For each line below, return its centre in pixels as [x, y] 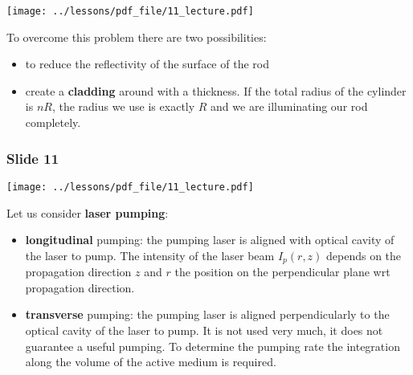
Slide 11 [33, 158]
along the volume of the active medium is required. [151, 362]
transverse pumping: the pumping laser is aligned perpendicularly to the [207, 314]
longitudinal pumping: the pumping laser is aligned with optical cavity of [210, 240]
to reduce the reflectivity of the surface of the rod [147, 64]
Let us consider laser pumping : [88, 212]
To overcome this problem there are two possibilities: [137, 37]
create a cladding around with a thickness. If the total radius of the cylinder [216, 90]
